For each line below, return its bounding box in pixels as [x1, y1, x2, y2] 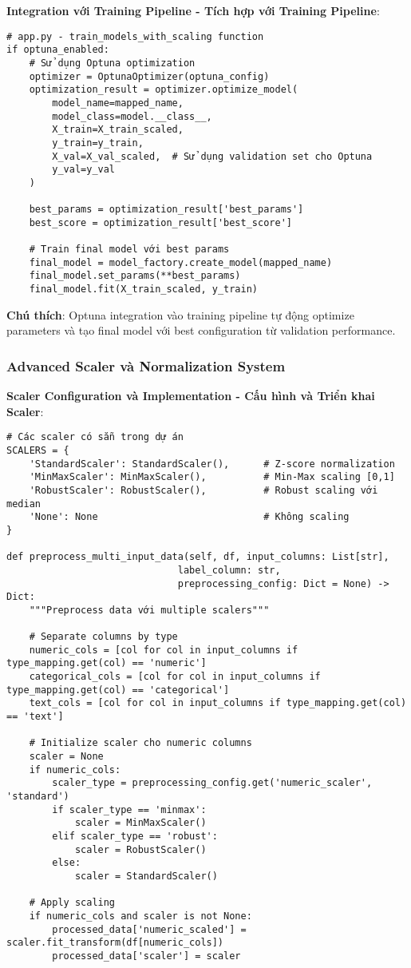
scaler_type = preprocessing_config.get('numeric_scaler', [52, 777, 373, 789]
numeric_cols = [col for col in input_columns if [29, 644, 298, 656]
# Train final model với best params [29, 244, 230, 256]
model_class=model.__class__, [52, 110, 212, 122]
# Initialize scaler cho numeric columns [29, 737, 252, 749]
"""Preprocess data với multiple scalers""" [29, 604, 270, 616]
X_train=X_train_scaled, [52, 124, 184, 136]
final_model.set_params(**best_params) [29, 270, 241, 282]
